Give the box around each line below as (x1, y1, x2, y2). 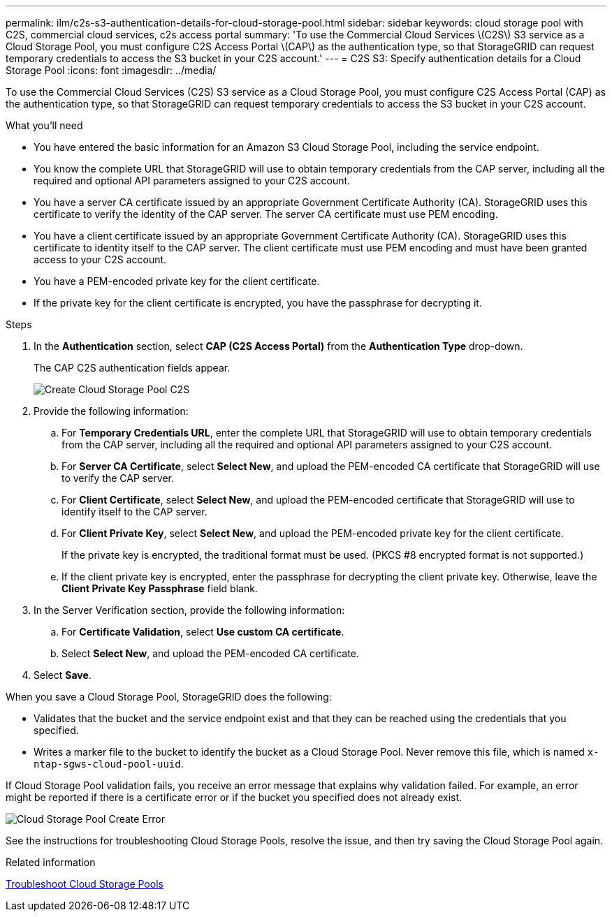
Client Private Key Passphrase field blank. (61, 582, 258, 594)
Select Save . (34, 669, 92, 681)
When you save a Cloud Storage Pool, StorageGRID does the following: (6, 691, 332, 703)
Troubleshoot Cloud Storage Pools (6, 878, 163, 890)
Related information (6, 856, 96, 868)
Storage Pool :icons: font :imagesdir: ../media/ (6, 64, 217, 76)
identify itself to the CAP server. (61, 506, 207, 518)
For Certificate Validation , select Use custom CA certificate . (61, 626, 344, 638)
